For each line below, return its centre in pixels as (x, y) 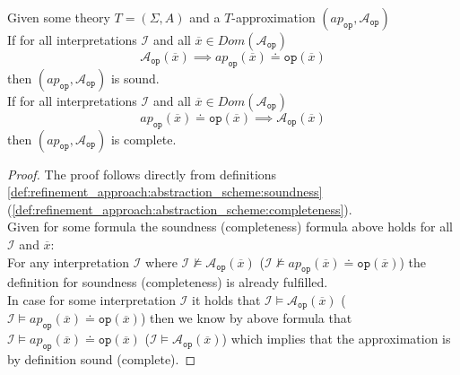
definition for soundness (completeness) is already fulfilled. (168, 282)
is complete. (143, 139)
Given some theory (59, 17)
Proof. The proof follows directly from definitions (142, 174)
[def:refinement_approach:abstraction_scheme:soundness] (165, 192)
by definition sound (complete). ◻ (102, 359)
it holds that (226, 299)
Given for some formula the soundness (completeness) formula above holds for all (230, 227)
